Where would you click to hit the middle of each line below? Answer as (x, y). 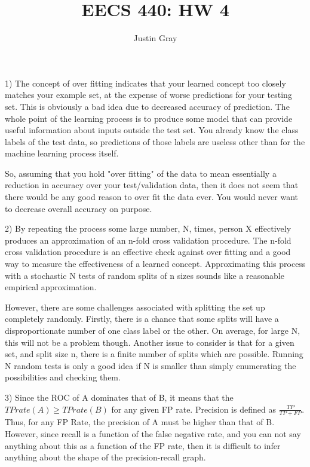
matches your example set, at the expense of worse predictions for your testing (148, 95)
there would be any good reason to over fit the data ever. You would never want (152, 197)
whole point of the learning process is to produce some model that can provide (149, 118)
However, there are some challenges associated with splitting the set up (135, 307)
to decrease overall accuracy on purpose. (79, 208)
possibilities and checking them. (63, 377)
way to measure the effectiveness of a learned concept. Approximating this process (155, 264)
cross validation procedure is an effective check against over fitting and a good (148, 252)
